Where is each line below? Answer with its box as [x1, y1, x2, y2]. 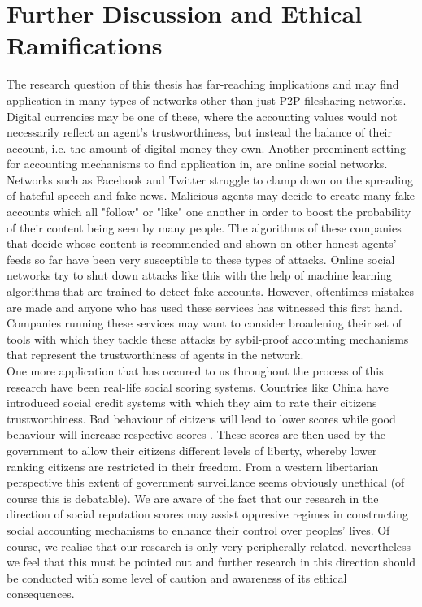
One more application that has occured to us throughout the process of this [7, 362, 384, 379]
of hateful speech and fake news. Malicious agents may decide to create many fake [7, 187, 415, 204]
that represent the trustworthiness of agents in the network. [7, 346, 304, 363]
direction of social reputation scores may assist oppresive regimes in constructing [7, 505, 409, 522]
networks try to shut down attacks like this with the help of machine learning [7, 267, 393, 284]
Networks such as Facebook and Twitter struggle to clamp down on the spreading [7, 171, 414, 188]
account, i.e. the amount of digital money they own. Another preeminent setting [7, 139, 406, 156]
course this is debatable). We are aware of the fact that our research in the [7, 489, 379, 506]
